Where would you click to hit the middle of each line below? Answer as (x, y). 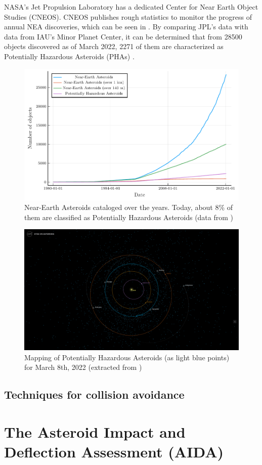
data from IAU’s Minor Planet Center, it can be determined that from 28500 (123, 36)
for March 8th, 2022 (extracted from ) (83, 367)
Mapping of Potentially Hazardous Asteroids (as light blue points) (127, 357)
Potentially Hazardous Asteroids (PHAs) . (69, 56)
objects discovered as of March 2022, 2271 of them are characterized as (114, 46)
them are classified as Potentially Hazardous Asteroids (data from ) (129, 217)
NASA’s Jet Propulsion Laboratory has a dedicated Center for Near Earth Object (131, 7)
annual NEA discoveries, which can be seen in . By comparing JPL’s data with (126, 27)
